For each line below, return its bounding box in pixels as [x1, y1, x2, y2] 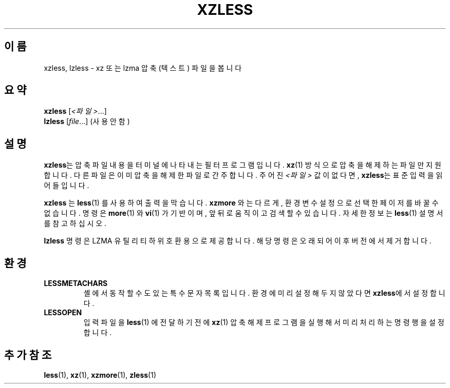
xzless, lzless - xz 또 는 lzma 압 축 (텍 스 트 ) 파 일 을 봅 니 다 [44, 63, 242, 72]
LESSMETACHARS [44, 279, 108, 288]
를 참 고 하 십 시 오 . [44, 219, 107, 228]
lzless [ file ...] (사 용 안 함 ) [44, 117, 130, 126]
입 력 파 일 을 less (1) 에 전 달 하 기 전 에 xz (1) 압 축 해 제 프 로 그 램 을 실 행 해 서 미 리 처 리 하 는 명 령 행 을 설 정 [83, 318, 444, 327]
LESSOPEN [44, 308, 82, 317]
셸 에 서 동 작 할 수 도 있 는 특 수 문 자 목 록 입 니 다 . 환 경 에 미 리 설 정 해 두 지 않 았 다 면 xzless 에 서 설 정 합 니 [83, 289, 445, 298]
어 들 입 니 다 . [44, 181, 89, 190]
